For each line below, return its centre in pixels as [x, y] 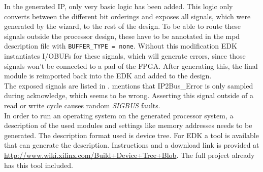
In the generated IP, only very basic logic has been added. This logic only [119, 6]
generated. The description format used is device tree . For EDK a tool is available [131, 135]
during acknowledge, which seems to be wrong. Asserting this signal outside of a [129, 95]
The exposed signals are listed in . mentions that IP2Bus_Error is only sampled [129, 85]
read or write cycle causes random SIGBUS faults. [82, 105]
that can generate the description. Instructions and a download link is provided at [132, 145]
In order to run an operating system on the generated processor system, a [119, 115]
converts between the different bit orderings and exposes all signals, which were [127, 16]
